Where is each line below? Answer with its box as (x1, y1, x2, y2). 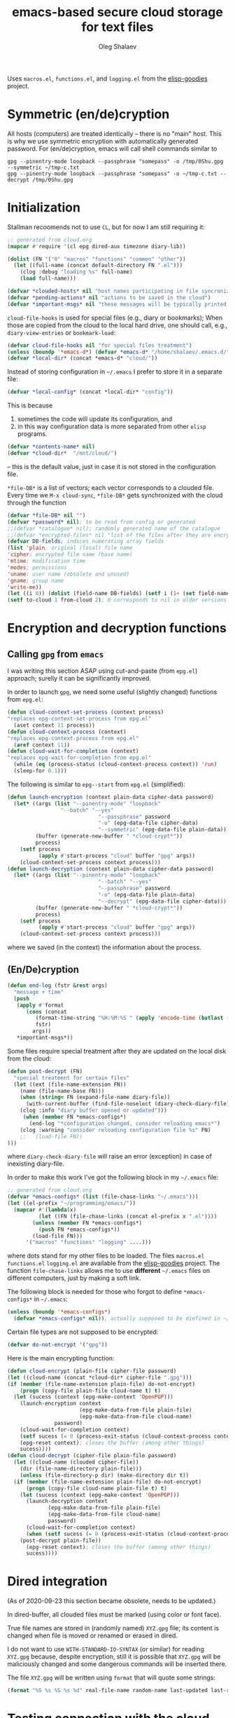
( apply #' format (16, 1002, 64, 1009)
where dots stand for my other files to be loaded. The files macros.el (7, 1252, 205, 1260)
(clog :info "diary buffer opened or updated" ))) (20, 1107, 168, 1114)
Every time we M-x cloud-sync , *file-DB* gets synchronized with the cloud (7, 491, 223, 499)
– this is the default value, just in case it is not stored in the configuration (7, 462, 216, 470)
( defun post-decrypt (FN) (7, 1068, 83, 1075)
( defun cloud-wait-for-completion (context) (7, 748, 139, 755)
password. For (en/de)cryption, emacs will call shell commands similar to (7, 144, 218, 153)
